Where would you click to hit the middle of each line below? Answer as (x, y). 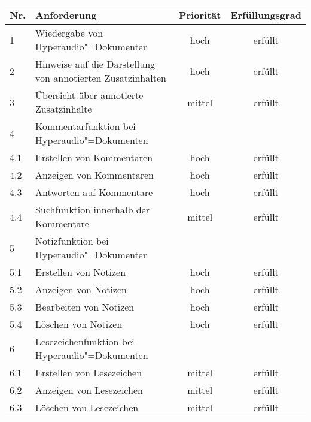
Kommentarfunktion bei (86, 126)
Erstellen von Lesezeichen (89, 373)
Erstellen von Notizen (81, 272)
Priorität (200, 15)
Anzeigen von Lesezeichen (89, 390)
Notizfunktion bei (72, 241)
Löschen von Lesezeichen (87, 407)
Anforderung (66, 15)
